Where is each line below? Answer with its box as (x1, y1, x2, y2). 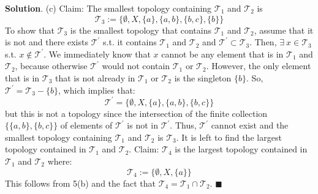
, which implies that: (58, 83, 135, 96)
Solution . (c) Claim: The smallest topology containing (5, 2, 212, 14)
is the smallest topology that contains (70, 23, 211, 36)
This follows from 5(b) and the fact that (5, 176, 156, 189)
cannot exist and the (211, 119, 289, 132)
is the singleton (174, 71, 232, 84)
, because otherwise (15, 59, 88, 72)
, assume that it (254, 23, 314, 36)
